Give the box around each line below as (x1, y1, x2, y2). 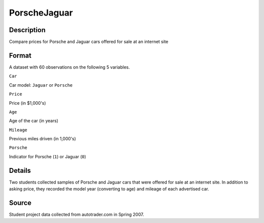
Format (9, 51, 32, 59)
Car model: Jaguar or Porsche (9, 82, 73, 88)
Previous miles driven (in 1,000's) (9, 136, 76, 142)
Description (9, 26, 46, 34)
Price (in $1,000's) (9, 100, 46, 106)
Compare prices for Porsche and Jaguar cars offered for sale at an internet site (9, 39, 169, 45)
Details (9, 166, 31, 175)
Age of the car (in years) (9, 118, 59, 124)
